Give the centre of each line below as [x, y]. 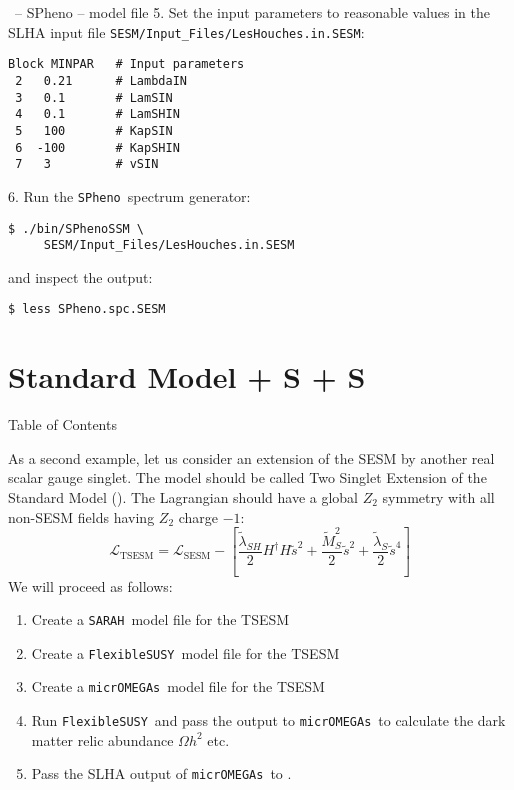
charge [198, 516]
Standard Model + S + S [187, 376]
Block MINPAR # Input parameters [126, 64]
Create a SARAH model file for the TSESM [160, 619]
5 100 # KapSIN [94, 130]
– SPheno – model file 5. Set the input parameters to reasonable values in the [252, 12]
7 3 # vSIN [87, 164]
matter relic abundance [102, 739]
